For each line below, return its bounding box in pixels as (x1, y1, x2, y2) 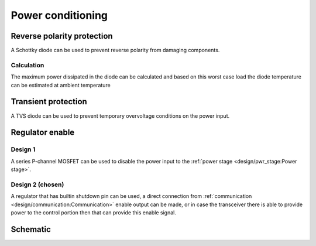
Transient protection (11, 97, 87, 107)
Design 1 (11, 145, 36, 153)
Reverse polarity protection (11, 31, 114, 41)
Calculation (11, 61, 44, 69)
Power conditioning (11, 9, 108, 22)
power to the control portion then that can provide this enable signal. (11, 209, 177, 216)
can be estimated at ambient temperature (11, 81, 111, 88)
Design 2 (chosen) (11, 180, 64, 189)
